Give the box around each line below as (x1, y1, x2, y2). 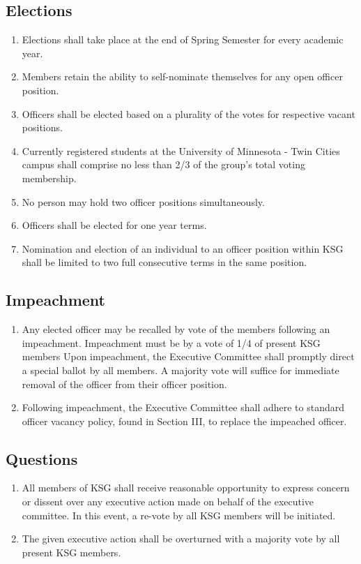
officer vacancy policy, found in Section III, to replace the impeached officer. (22, 413, 347, 428)
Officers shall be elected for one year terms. (22, 218, 207, 232)
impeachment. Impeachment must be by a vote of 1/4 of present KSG (22, 335, 321, 350)
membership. (22, 170, 77, 185)
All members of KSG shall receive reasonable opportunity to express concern (22, 480, 350, 495)
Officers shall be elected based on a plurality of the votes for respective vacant (22, 106, 355, 121)
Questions (6, 447, 78, 469)
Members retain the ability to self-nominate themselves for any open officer (22, 69, 343, 84)
